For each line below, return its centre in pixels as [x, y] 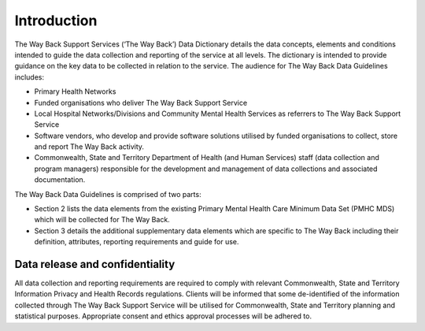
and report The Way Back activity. [89, 147]
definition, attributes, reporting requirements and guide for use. [137, 242]
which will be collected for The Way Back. [102, 220]
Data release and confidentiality [95, 264]
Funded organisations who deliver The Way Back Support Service [141, 102]
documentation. [60, 180]
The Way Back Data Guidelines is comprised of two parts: [108, 194]
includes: [30, 77]
